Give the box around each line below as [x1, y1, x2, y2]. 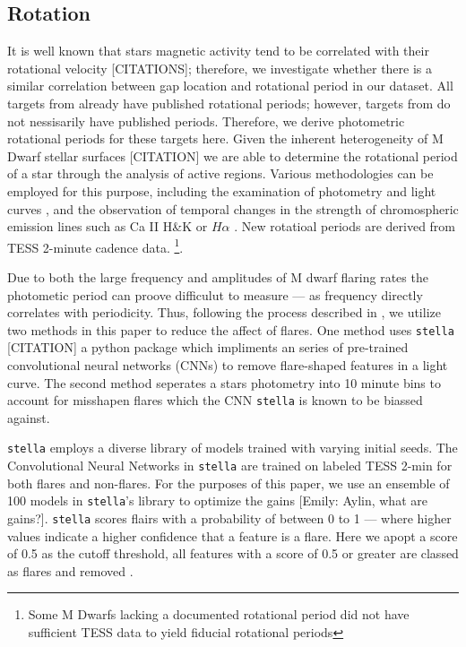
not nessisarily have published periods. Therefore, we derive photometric [7, 111, 405, 130]
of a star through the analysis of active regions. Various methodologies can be [7, 164, 434, 183]
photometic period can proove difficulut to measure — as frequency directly [7, 285, 423, 304]
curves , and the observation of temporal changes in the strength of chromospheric [7, 199, 459, 218]
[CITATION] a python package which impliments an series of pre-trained [7, 338, 409, 357]
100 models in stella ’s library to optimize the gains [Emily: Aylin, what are [7, 491, 427, 510]
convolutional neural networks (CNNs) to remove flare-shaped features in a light [7, 356, 448, 375]
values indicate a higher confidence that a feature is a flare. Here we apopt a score [7, 526, 458, 545]
